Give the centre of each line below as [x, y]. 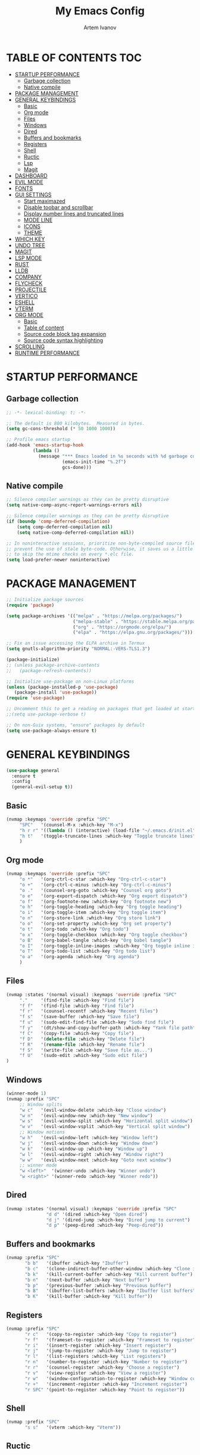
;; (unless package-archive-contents [53, 665]
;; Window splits [41, 1104]
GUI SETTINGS [33, 194]
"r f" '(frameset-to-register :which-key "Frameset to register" [110, 1340]
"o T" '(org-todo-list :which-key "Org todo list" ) [87, 952]
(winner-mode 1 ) [26, 1093]
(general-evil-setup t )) [42, 787]
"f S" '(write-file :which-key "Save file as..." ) [86, 1050]
